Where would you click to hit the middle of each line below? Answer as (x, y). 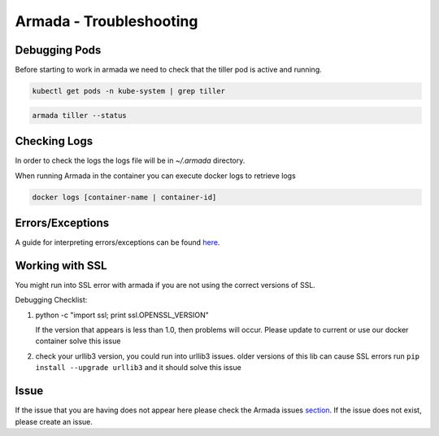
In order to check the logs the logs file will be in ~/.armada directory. (130, 161)
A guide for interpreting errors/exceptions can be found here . (117, 242)
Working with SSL (61, 266)
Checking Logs (54, 141)
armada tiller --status (80, 115)
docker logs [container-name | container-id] (124, 197)
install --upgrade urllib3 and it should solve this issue (138, 368)
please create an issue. (54, 421)
